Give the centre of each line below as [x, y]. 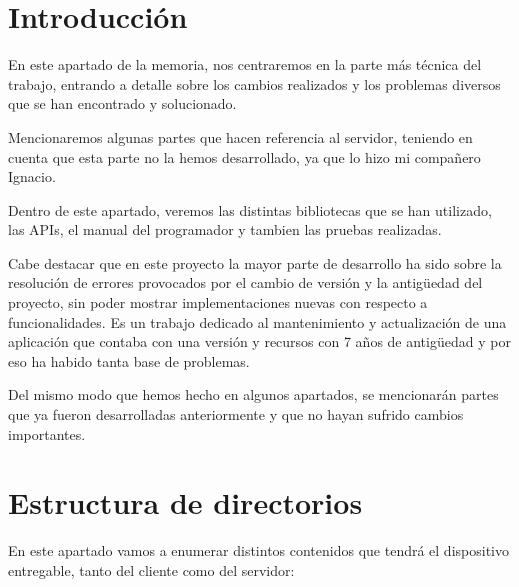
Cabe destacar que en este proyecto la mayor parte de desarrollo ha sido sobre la [255, 262]
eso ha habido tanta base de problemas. [129, 360]
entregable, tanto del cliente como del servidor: [151, 569]
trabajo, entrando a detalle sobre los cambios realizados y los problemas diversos [254, 83]
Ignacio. [32, 176]
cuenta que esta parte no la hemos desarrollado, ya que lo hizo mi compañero [244, 156]
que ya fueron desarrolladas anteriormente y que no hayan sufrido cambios [236, 414]
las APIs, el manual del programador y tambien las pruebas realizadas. [225, 229]
